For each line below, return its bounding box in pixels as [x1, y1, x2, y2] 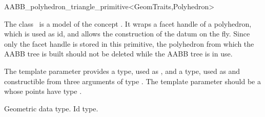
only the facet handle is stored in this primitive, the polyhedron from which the [4, 38, 254, 49]
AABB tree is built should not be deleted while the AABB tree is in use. [4, 48, 233, 59]
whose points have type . [4, 86, 82, 96]
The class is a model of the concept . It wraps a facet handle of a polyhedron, [4, 18, 252, 29]
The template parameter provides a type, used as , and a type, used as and [4, 65, 240, 76]
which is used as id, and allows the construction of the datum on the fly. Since [4, 28, 250, 39]
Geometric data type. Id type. [4, 103, 98, 113]
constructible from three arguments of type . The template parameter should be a [4, 75, 261, 86]
